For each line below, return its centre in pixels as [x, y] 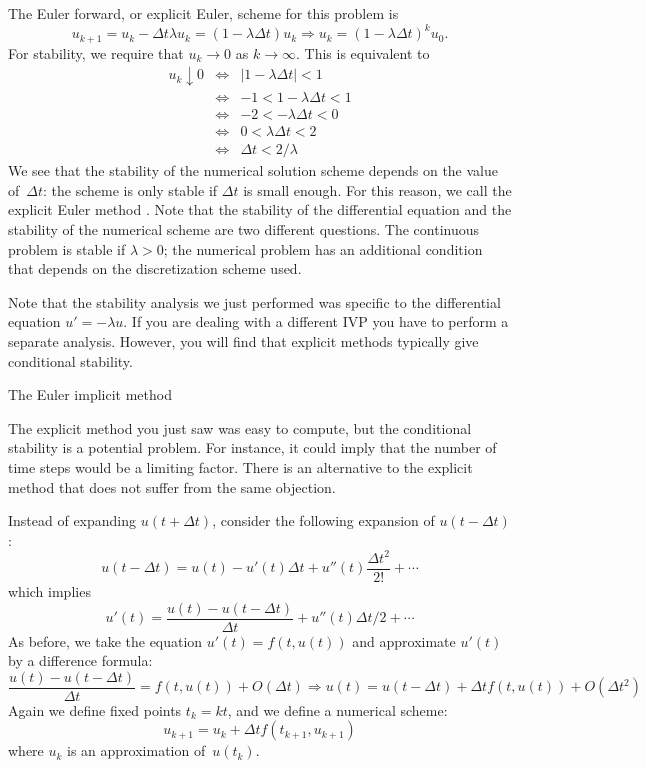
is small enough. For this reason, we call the [377, 189]
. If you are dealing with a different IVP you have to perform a [316, 321]
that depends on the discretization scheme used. [155, 268]
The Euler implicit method [90, 394]
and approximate [404, 640]
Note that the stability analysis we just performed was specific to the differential [254, 301]
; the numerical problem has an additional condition [323, 248]
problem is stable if [67, 248]
